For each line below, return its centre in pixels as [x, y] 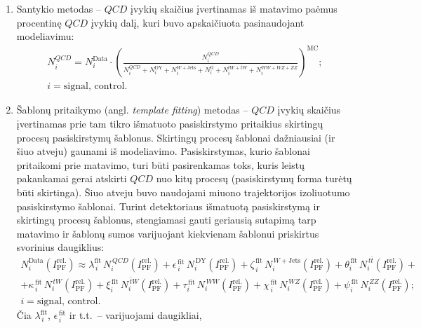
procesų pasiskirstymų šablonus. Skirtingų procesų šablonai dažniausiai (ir [176, 137]
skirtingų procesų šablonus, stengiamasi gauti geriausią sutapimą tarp [166, 220]
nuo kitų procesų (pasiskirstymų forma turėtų [254, 178]
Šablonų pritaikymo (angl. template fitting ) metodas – [132, 110]
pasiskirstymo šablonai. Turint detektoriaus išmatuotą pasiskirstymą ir [168, 206]
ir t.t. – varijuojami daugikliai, [135, 315]
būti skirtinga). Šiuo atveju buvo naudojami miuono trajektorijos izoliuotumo [183, 192]
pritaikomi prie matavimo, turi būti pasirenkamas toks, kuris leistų [160, 164]
